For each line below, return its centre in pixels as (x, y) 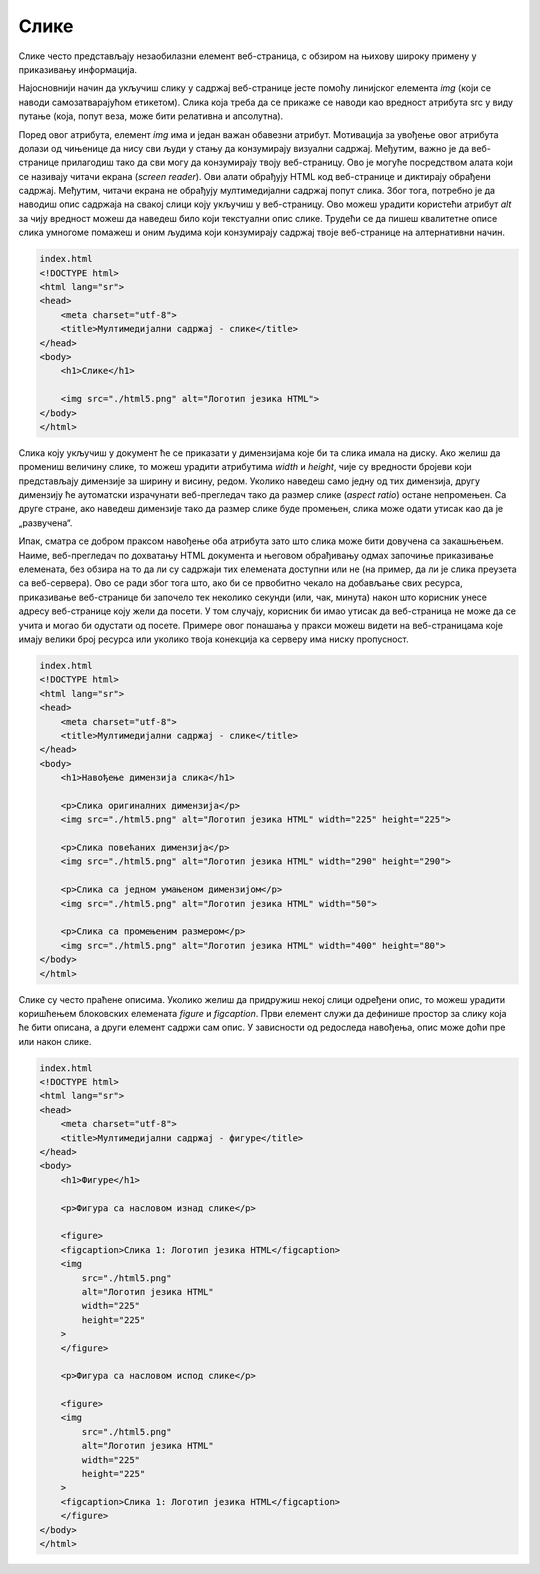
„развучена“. (45, 522)
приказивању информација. (78, 69)
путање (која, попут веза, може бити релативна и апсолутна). (151, 116)
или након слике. (55, 1041)
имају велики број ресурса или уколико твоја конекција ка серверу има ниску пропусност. (213, 639)
